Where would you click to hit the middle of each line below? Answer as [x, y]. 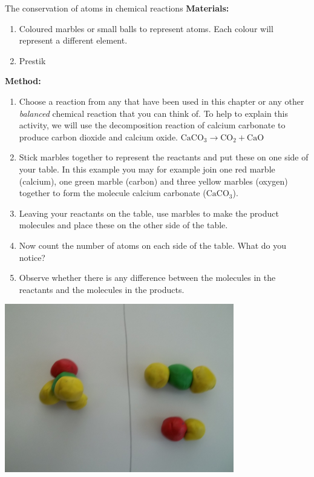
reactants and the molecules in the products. [102, 289]
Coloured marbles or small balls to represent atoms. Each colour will [146, 28]
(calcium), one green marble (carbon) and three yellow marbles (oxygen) [153, 181]
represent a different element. [73, 40]
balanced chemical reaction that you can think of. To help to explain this [153, 113]
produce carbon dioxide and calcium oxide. [99, 137]
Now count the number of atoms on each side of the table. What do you [152, 245]
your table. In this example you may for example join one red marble [147, 169]
